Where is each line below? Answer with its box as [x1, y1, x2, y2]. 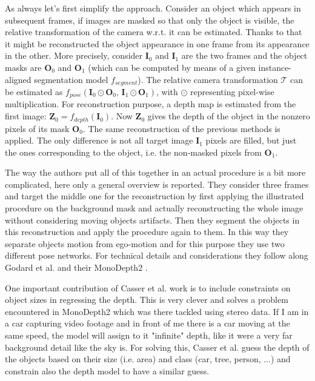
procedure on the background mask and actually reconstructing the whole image [5, 202, 303, 214]
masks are [5, 61, 42, 73]
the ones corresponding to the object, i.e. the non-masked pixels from [5, 145, 262, 158]
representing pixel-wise [190, 85, 274, 98]
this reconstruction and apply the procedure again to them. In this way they [5, 225, 289, 238]
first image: [5, 110, 47, 122]
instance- [258, 61, 292, 73]
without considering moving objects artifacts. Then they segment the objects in [5, 213, 300, 226]
